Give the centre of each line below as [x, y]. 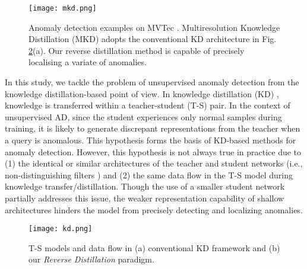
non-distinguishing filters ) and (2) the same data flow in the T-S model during [149, 174]
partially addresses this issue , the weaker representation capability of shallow [145, 198]
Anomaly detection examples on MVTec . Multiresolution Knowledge [154, 27]
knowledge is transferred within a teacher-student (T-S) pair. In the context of [148, 105]
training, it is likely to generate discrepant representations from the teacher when [153, 128]
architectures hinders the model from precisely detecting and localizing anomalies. [154, 209]
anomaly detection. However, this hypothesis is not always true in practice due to [153, 151]
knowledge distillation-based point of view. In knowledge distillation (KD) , [142, 93]
